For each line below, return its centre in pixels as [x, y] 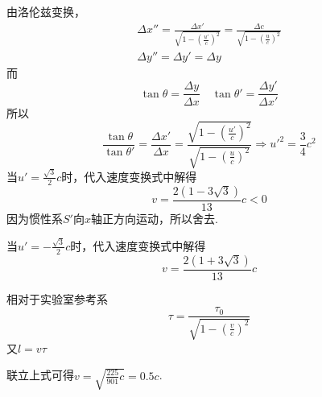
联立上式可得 [40, 375]
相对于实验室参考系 [57, 298]
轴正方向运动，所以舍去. [154, 218]
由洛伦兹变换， [46, 11]
